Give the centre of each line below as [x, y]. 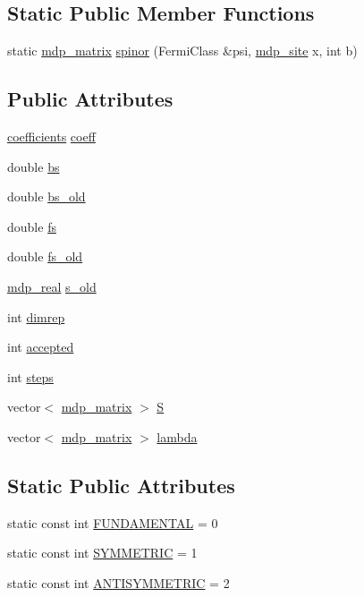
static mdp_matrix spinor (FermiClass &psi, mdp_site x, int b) [182, 51]
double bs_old [47, 196]
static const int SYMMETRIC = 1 [102, 553]
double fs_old [45, 256]
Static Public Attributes [121, 485]
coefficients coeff [51, 136]
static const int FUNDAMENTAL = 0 [113, 522]
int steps [30, 376]
